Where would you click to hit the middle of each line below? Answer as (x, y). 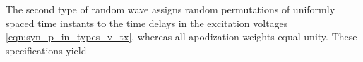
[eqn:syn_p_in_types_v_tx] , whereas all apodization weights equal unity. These (181, 37)
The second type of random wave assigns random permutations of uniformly (171, 9)
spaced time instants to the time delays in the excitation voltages (147, 23)
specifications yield (46, 50)
